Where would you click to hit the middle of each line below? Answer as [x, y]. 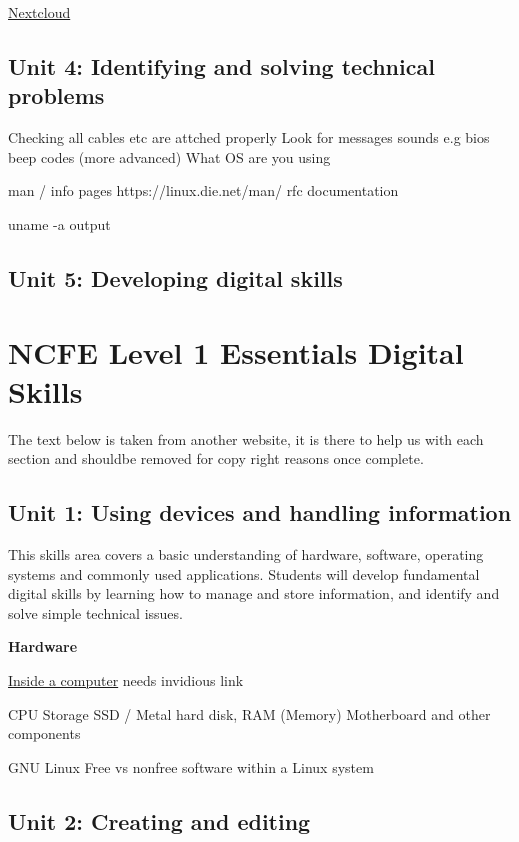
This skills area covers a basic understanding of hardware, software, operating [246, 554]
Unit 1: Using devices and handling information [260, 512]
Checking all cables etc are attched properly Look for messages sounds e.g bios [249, 137]
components [44, 733]
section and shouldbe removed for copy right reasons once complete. [216, 458]
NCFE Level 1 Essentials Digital [236, 351]
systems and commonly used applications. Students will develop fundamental [244, 573]
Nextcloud [39, 12]
